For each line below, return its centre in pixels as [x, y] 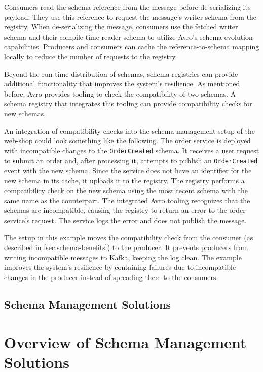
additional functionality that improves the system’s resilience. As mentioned [122, 84]
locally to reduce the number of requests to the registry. [91, 56]
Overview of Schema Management [125, 342]
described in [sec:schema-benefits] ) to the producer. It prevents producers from [126, 247]
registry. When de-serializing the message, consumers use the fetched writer [121, 27]
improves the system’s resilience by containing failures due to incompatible [120, 267]
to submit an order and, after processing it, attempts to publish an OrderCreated [131, 160]
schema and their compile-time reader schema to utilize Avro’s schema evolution [128, 36]
